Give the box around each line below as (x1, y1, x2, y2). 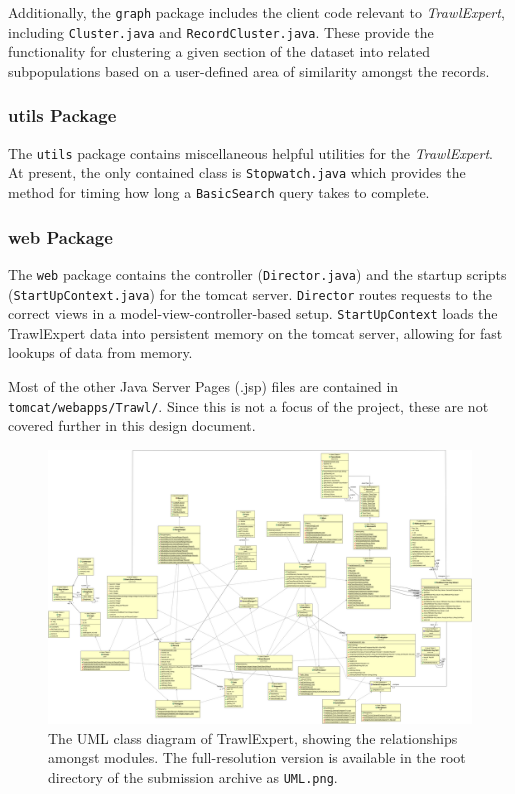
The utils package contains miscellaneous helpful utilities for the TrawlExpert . (8, 142, 493, 163)
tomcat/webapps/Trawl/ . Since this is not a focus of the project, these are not (8, 395, 489, 416)
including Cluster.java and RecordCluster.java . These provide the (8, 21, 434, 42)
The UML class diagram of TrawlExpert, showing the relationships (48, 727, 458, 748)
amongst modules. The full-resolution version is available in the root (48, 747, 466, 768)
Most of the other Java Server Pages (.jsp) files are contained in (8, 376, 399, 397)
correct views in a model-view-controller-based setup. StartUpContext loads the (8, 303, 498, 324)
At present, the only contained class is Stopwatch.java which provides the (8, 162, 466, 183)
